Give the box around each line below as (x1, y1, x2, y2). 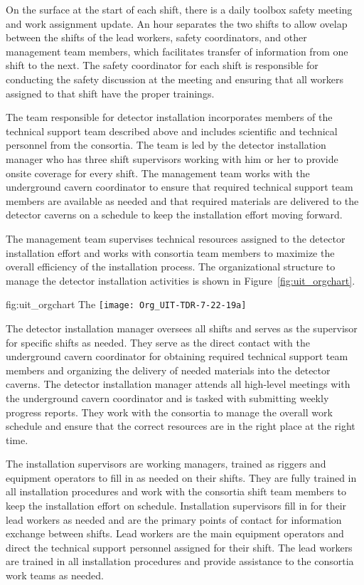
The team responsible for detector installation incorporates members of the (6, 110, 333, 125)
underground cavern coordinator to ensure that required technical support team (6, 179, 353, 194)
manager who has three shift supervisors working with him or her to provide (6, 151, 338, 166)
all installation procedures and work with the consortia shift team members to (6, 484, 346, 499)
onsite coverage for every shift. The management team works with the (6, 165, 310, 180)
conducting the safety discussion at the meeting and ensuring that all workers (6, 71, 344, 86)
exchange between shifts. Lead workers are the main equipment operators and (6, 526, 344, 541)
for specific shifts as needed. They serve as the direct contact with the (6, 334, 310, 349)
